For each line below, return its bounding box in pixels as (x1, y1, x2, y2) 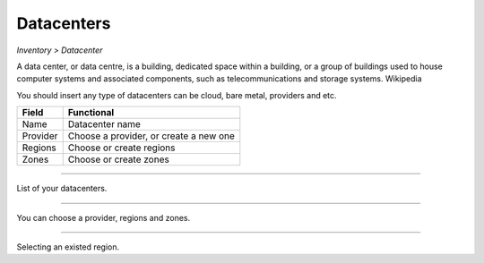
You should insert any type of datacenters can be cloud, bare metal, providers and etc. (16, 89, 337, 100)
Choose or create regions (67, 141, 176, 154)
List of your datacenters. (16, 183, 108, 194)
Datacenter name (67, 118, 141, 131)
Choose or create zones (67, 153, 169, 165)
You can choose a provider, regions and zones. (16, 212, 191, 223)
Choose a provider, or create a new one (67, 130, 235, 142)
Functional (67, 106, 115, 119)
